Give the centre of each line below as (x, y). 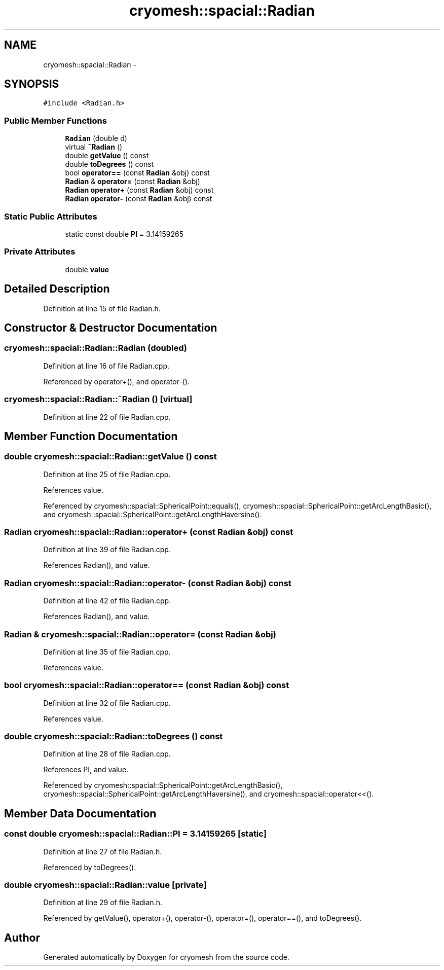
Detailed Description (57, 289)
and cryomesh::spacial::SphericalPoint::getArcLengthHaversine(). (153, 514)
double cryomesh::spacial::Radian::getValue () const (110, 457)
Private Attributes (40, 252)
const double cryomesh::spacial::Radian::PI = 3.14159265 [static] (135, 834)
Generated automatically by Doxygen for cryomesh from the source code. (166, 957)
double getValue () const (107, 156)
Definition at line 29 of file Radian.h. (103, 903)
